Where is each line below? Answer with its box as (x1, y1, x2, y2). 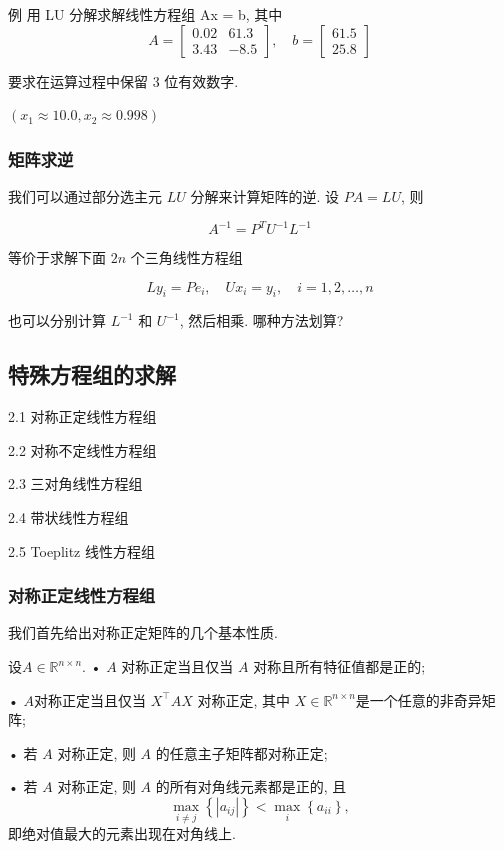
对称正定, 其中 (197, 689, 291, 710)
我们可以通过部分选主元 (8, 186, 162, 206)
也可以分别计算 (8, 310, 106, 331)
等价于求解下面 (8, 247, 106, 268)
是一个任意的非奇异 (355, 689, 482, 710)
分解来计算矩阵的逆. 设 (190, 186, 339, 206)
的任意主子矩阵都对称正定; (155, 742, 328, 763)
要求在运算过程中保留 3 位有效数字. (8, 70, 239, 91)
